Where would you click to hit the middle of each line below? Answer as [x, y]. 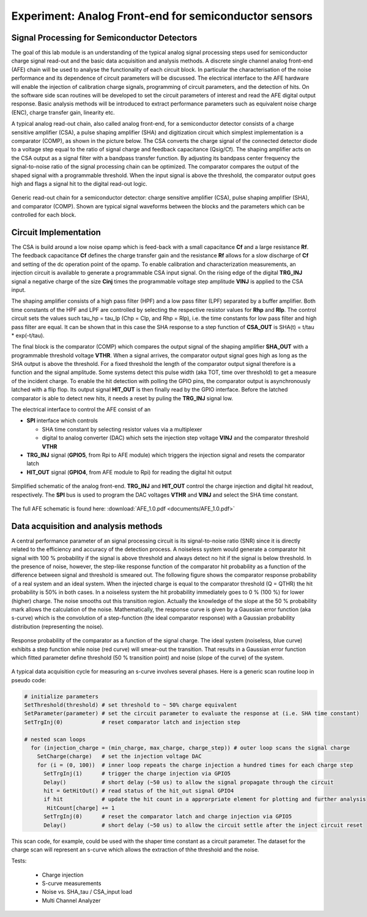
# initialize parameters [61, 696]
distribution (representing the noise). [57, 626]
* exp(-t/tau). [28, 335]
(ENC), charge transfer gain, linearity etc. [63, 112]
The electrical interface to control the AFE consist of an [81, 409]
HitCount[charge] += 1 [81, 808]
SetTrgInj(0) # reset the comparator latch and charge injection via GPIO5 [168, 816]
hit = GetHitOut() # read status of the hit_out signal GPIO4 [139, 790]
